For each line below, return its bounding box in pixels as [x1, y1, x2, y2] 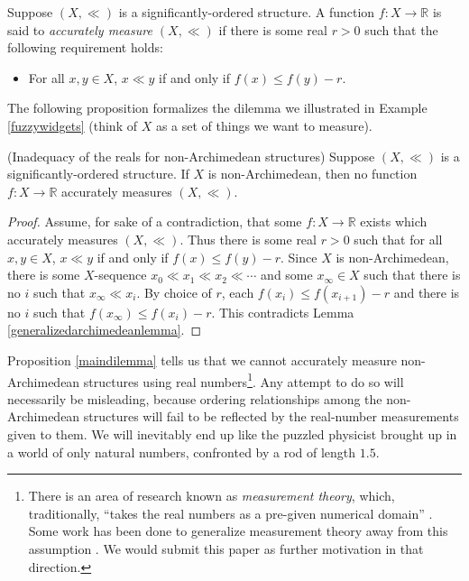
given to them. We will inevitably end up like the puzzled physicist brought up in [7, 424, 457, 443]
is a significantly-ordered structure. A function [118, 3, 375, 21]
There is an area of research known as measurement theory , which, [28, 486, 395, 505]
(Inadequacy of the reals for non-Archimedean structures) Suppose [7, 146, 375, 165]
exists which [360, 212, 428, 231]
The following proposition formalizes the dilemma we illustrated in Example [7, 98, 428, 117]
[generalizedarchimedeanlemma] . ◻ [7, 320, 202, 339]
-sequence [94, 265, 147, 284]
